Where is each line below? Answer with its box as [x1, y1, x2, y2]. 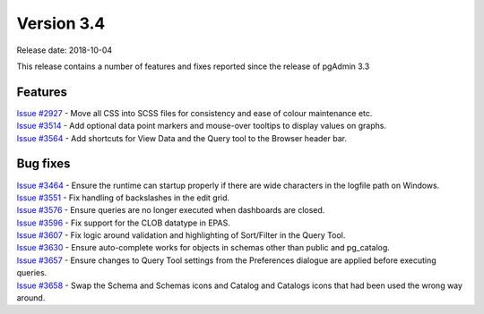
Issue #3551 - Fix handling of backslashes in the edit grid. [16, 192, 230, 203]
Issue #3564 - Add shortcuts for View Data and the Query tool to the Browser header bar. [16, 132, 347, 143]
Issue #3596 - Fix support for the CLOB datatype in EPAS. [16, 217, 230, 228]
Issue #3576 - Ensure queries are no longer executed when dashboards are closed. [16, 205, 325, 216]
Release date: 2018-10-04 [16, 45, 113, 55]
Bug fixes [16, 157, 71, 172]
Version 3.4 [16, 13, 106, 33]
